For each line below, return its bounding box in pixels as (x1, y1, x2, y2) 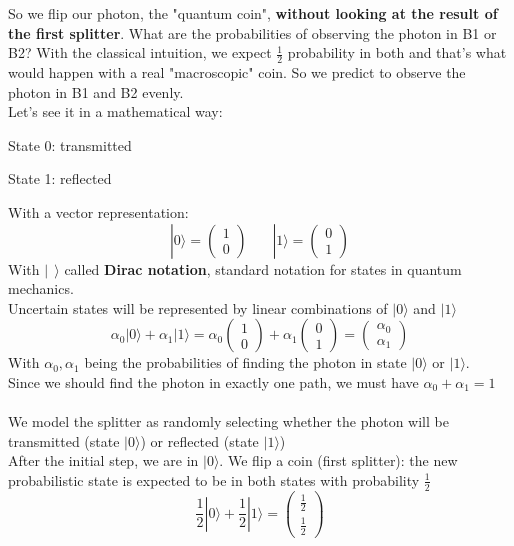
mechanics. (8, 278, 74, 299)
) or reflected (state (140, 430, 259, 451)
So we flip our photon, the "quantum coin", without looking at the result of (8, 3, 498, 23)
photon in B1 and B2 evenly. (8, 81, 184, 102)
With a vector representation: (8, 201, 189, 222)
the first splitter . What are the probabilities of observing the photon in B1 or (8, 22, 497, 43)
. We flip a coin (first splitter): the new (219, 450, 458, 471)
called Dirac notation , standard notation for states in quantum (64, 258, 462, 279)
